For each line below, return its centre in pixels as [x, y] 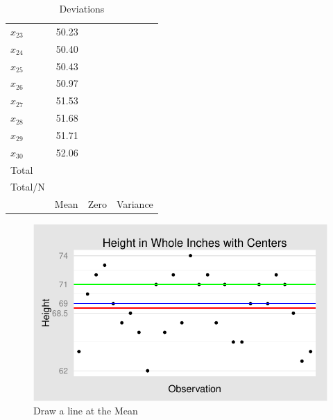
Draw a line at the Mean [86, 411]
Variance [135, 204]
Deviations [82, 8]
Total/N [28, 187]
